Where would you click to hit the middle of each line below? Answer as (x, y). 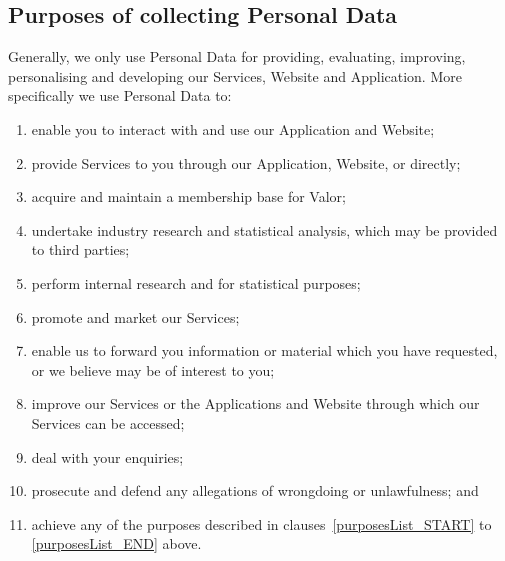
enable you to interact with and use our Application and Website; (233, 128)
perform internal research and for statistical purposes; (196, 282)
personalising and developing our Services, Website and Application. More (235, 75)
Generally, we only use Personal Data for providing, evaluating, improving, (237, 56)
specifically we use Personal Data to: (120, 95)
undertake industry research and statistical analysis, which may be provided (264, 229)
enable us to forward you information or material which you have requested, (264, 350)
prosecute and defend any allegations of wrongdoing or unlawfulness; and (255, 490)
